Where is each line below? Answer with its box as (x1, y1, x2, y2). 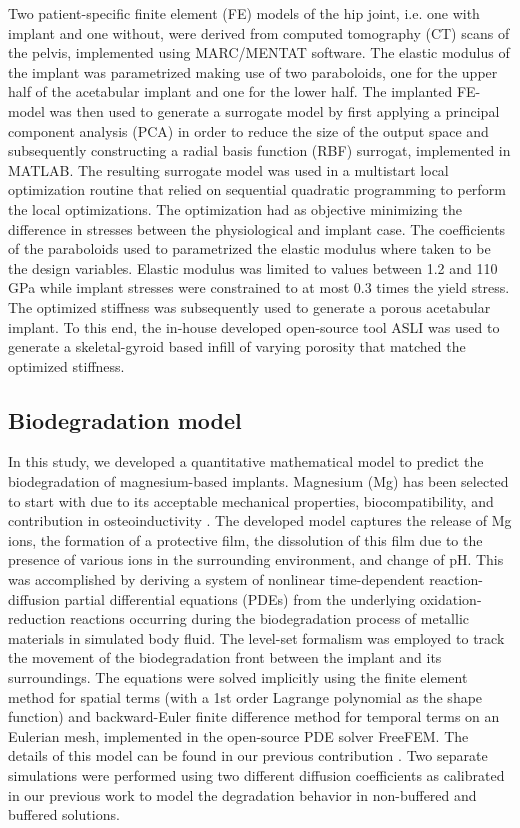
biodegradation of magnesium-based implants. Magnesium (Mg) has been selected (8, 471, 509, 492)
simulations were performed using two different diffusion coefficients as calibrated (8, 764, 505, 785)
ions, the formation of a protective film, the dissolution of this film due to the (8, 529, 483, 550)
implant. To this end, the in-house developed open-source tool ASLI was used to (8, 316, 500, 337)
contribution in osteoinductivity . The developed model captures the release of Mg (8, 510, 512, 531)
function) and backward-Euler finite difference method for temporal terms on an (8, 706, 500, 727)
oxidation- (420, 588, 482, 609)
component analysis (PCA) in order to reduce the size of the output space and (8, 120, 489, 141)
